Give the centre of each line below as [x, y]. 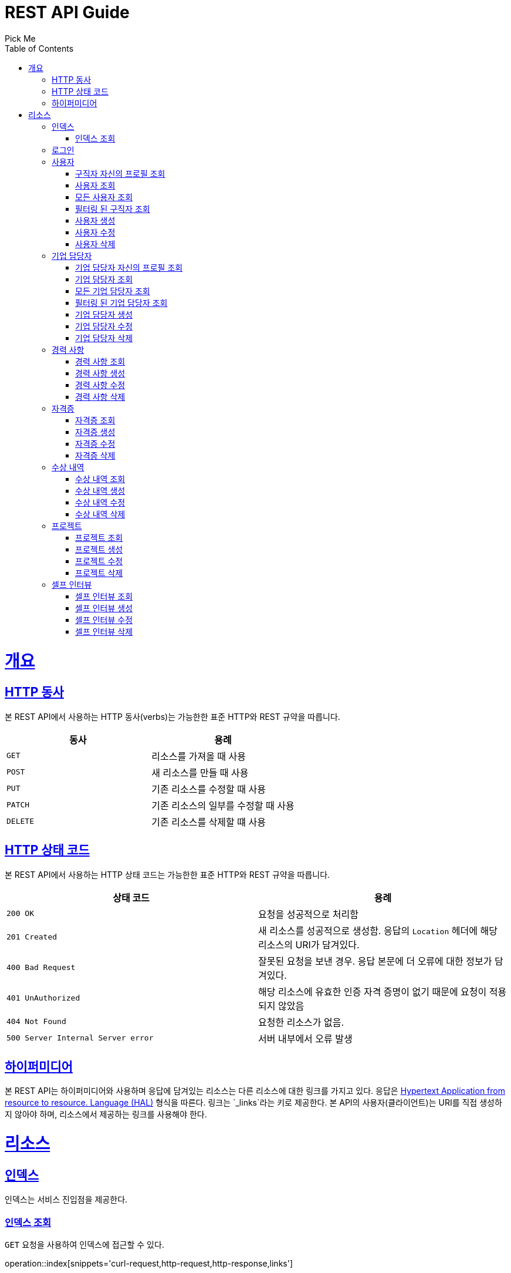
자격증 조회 [95, 420]
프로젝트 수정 [99, 561]
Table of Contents [39, 48]
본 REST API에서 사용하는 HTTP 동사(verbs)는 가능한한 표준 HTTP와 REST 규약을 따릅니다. [172, 716]
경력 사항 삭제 [100, 396]
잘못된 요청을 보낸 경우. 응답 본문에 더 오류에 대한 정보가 [375, 961]
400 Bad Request [41, 968]
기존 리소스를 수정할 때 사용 [209, 789]
